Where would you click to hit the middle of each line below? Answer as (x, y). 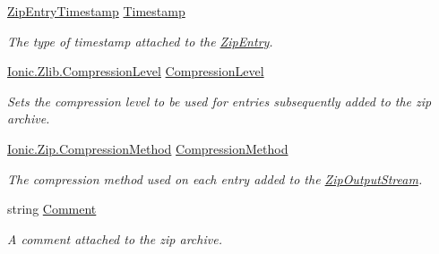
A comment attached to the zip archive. (115, 238)
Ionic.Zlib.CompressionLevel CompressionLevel (136, 71)
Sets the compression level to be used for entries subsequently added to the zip (219, 101)
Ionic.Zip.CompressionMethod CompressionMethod (148, 148)
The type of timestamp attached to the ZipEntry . (140, 41)
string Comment (52, 209)
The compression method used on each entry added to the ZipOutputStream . (215, 178)
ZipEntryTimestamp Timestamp (96, 11)
